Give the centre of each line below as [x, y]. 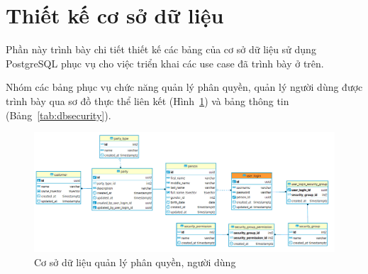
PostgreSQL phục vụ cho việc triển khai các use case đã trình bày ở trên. [165, 63]
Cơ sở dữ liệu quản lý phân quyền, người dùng [135, 262]
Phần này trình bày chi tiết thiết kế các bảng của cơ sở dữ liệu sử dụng [161, 49]
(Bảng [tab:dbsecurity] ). [58, 115]
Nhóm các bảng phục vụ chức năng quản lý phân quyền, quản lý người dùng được [184, 87]
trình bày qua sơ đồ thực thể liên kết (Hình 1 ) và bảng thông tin [147, 100]
